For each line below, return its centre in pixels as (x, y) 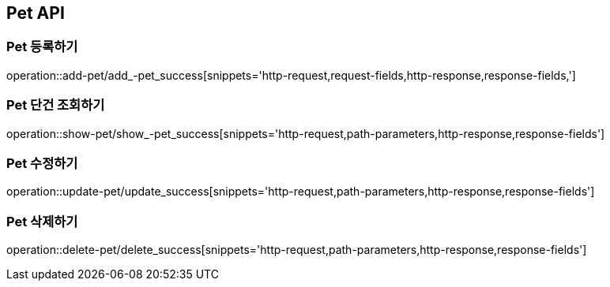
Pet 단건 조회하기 (56, 105)
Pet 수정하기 (42, 163)
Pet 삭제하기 (42, 221)
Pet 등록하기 (42, 47)
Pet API (36, 13)
